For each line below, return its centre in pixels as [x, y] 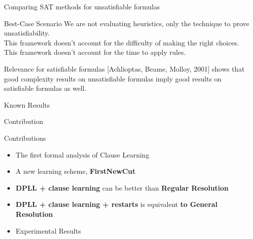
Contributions [25, 138]
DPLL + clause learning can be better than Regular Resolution [122, 187]
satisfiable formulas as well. [45, 88]
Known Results [27, 104]
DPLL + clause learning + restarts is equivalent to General [117, 204]
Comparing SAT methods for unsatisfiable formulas [82, 6]
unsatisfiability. [27, 33]
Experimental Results [48, 230]
